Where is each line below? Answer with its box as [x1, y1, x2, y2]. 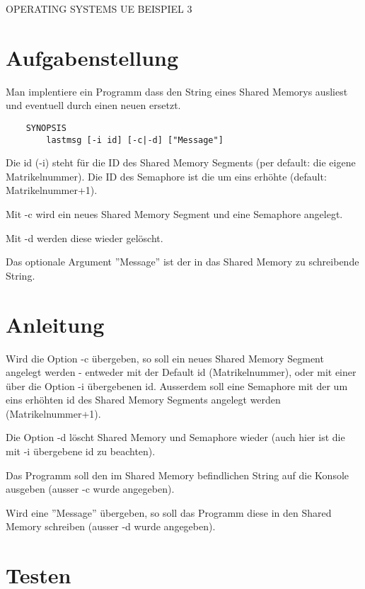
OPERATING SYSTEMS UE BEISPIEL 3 [6, 1, 192, 16]
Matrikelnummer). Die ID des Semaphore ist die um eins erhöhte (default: [6, 168, 327, 183]
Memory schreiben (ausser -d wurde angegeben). [6, 519, 216, 534]
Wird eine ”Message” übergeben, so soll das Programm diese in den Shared [6, 505, 332, 520]
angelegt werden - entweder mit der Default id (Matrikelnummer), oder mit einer [6, 365, 357, 379]
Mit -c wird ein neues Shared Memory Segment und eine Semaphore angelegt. [6, 207, 343, 221]
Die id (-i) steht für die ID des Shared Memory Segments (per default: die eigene [6, 155, 356, 170]
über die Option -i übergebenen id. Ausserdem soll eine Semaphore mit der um [6, 378, 348, 393]
